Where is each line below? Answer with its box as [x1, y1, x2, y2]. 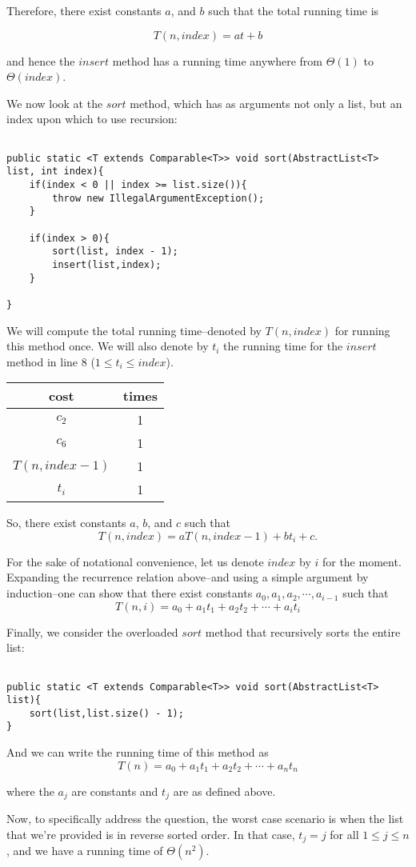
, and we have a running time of [6, 842, 163, 859]
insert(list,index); [52, 258, 162, 270]
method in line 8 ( [6, 353, 95, 370]
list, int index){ [6, 166, 104, 178]
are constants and [71, 782, 158, 799]
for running [334, 322, 390, 338]
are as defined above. [173, 782, 276, 799]
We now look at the [6, 94, 103, 111]
